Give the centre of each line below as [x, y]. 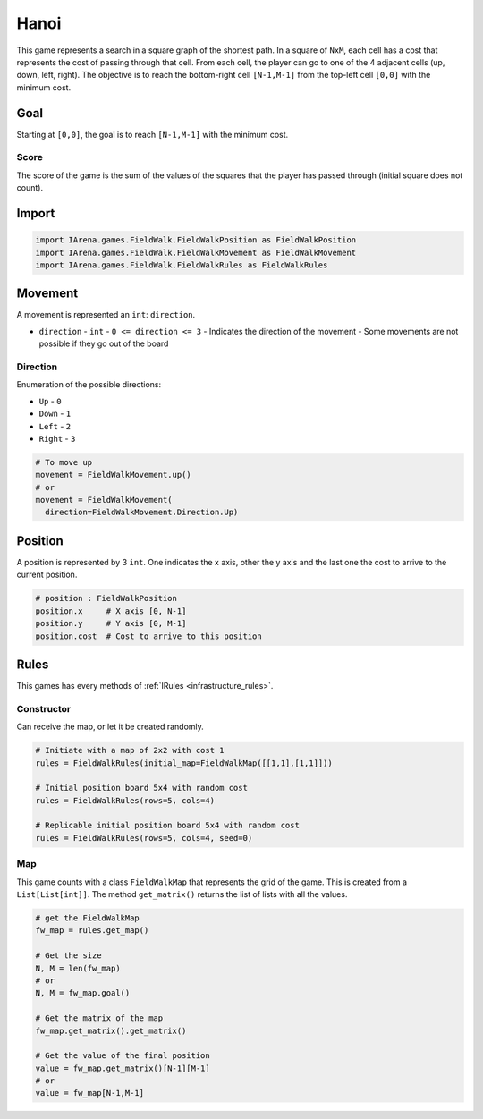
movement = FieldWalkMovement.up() [113, 475]
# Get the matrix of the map [99, 1018]
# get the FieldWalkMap [88, 918]
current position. [47, 575]
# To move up [64, 462]
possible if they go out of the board [104, 343]
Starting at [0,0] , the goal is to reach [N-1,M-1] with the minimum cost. [153, 134]
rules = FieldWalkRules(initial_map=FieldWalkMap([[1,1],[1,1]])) [184, 763]
